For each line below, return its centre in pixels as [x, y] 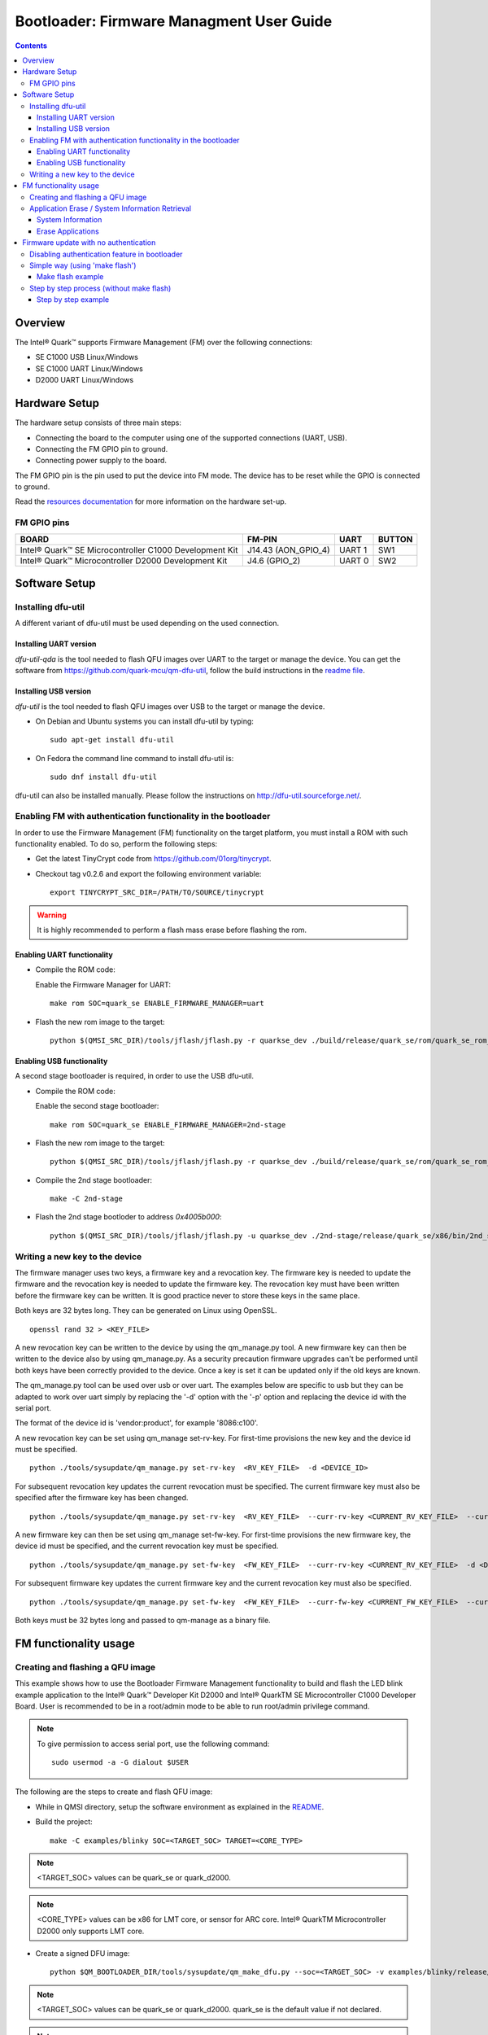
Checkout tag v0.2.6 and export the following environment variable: [148, 873]
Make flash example [70, 277]
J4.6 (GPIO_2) [274, 560]
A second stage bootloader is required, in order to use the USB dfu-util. [135, 1076]
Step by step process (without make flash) [100, 288]
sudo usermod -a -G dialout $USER [120, 1763]
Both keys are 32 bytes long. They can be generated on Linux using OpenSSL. [146, 1311]
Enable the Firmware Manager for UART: [103, 984]
